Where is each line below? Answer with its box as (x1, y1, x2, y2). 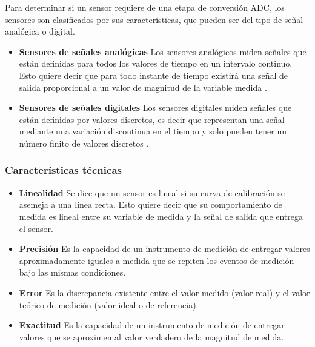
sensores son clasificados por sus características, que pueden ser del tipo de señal (5, 13, 303, 25)
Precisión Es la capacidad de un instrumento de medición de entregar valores (19, 242, 310, 255)
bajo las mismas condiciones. (19, 266, 126, 279)
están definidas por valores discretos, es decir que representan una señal (19, 113, 285, 125)
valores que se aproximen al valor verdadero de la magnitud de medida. (19, 330, 284, 343)
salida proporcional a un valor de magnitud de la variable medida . (19, 81, 267, 93)
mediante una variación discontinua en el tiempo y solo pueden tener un (19, 125, 287, 137)
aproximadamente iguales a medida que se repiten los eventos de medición (19, 254, 294, 266)
